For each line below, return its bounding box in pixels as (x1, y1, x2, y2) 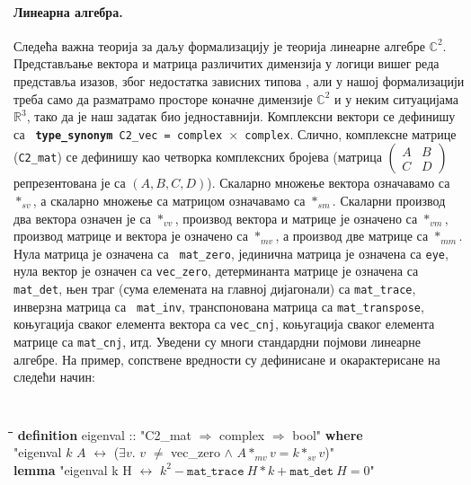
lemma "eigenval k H (13, 460, 132, 479)
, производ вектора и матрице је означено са (174, 208, 418, 227)
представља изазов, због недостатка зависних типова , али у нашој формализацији (13, 71, 465, 90)
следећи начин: (13, 367, 95, 386)
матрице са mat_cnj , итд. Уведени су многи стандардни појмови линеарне (13, 332, 422, 351)
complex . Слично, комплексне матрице (244, 124, 457, 143)
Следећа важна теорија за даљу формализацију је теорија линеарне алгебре (13, 36, 425, 55)
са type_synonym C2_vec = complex (13, 124, 223, 143)
